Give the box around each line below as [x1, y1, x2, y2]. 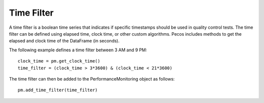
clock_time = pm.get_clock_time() [18, 59, 100, 64]
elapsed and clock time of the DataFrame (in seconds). [9, 38, 120, 44]
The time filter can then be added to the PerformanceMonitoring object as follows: [9, 76, 175, 82]
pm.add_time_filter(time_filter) [18, 87, 98, 93]
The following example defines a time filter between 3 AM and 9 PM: [9, 47, 147, 53]
